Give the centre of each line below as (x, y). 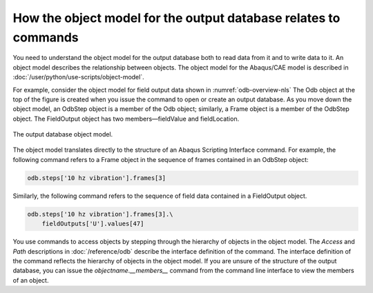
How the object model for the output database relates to (176, 18)
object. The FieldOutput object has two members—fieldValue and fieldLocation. (126, 119)
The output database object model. (63, 134)
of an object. (31, 280)
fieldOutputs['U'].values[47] (93, 224)
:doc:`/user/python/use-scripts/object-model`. (78, 77)
